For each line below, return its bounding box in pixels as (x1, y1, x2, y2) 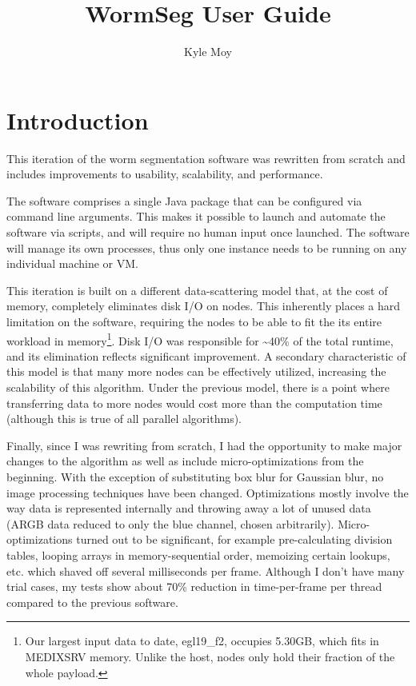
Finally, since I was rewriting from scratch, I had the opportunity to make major (6, 437, 402, 453)
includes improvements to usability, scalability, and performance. (6, 166, 323, 182)
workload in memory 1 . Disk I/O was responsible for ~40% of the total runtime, (6, 329, 394, 349)
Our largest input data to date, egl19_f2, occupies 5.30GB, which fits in (25, 632, 379, 649)
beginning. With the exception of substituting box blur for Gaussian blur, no (6, 469, 384, 485)
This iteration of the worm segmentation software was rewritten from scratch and (6, 150, 406, 166)
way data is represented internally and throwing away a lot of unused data (6, 500, 371, 516)
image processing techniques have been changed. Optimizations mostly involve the (6, 484, 409, 501)
